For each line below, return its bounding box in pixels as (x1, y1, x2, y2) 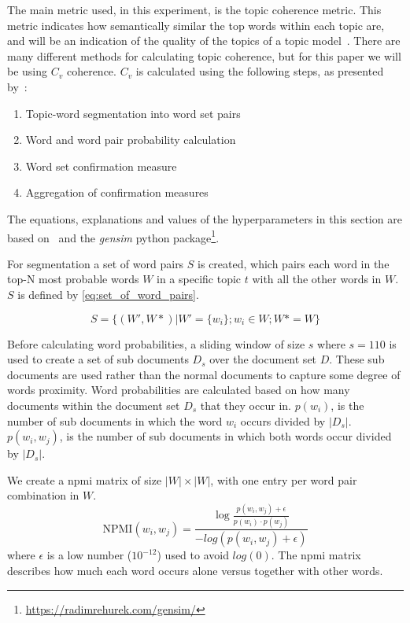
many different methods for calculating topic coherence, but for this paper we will (7, 47, 401, 64)
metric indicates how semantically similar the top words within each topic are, (7, 17, 385, 33)
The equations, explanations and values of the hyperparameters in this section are (7, 210, 402, 227)
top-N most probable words (7, 271, 139, 287)
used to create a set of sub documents (7, 351, 189, 367)
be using (7, 63, 48, 79)
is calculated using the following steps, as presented (135, 63, 384, 79)
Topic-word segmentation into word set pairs (25, 105, 241, 121)
